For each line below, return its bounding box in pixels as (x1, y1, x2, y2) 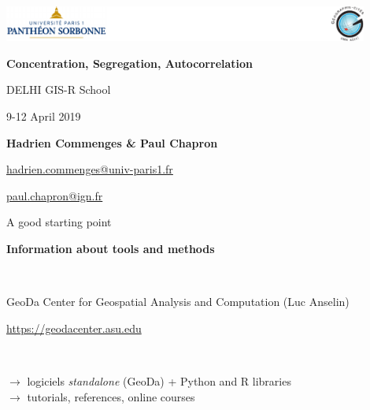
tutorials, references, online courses (27, 388, 195, 404)
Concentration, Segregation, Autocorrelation (6, 54, 253, 71)
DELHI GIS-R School (6, 81, 111, 98)
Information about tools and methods (6, 240, 215, 257)
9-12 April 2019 (6, 108, 81, 125)
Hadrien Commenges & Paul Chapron (6, 134, 218, 151)
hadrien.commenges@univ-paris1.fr (6, 161, 173, 177)
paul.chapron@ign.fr (6, 187, 103, 203)
